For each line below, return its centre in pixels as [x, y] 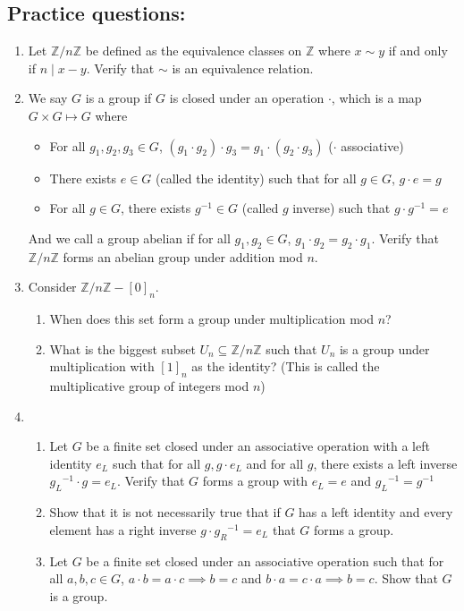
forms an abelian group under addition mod [183, 256]
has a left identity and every [376, 512]
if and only [418, 51]
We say [48, 98]
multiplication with [102, 366]
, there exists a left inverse [385, 463]
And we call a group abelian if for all [129, 238]
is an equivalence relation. [243, 68]
